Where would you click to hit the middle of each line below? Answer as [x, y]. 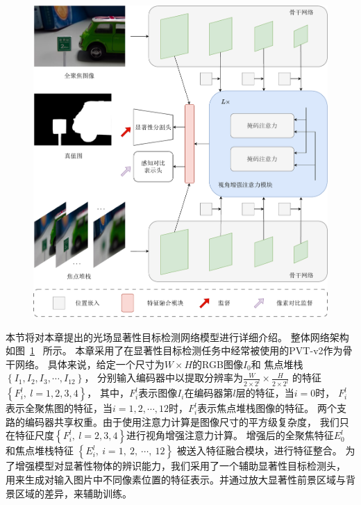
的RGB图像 [218, 364]
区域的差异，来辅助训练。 [73, 493]
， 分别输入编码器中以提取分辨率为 [164, 378]
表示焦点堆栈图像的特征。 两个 [267, 408]
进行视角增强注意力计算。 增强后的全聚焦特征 [230, 435]
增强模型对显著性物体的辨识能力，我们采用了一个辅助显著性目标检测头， [180, 466]
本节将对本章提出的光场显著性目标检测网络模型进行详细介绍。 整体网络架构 [177, 337]
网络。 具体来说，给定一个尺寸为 [90, 364]
